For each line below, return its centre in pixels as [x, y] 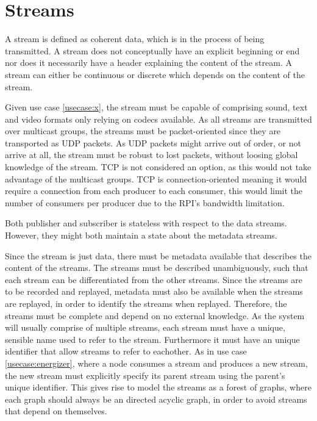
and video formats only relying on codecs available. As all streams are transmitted [158, 119]
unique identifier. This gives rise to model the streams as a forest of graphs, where [158, 387]
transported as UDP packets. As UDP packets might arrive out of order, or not [153, 142]
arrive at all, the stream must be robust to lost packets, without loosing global [151, 155]
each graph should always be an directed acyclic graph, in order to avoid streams [156, 399]
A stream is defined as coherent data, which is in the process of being [135, 39]
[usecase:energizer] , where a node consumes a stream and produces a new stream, [156, 363]
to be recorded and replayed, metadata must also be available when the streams [154, 291]
